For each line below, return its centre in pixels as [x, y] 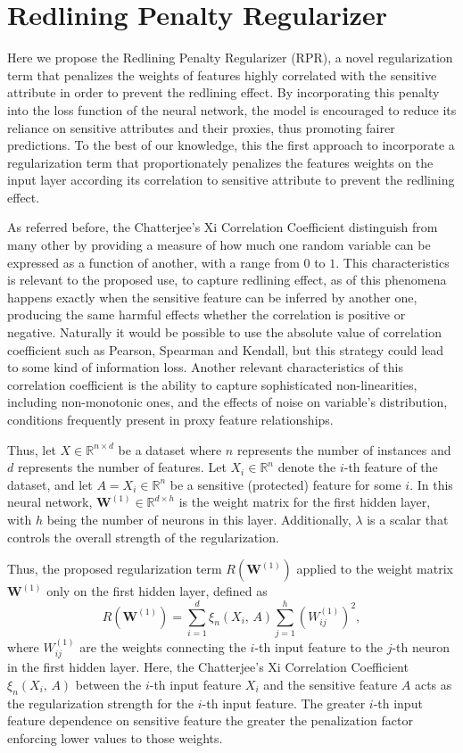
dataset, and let [50, 484]
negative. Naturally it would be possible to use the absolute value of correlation [224, 332]
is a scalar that [408, 519]
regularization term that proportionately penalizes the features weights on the [220, 162]
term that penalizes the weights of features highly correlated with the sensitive [222, 74]
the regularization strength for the [101, 703]
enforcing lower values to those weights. [115, 737]
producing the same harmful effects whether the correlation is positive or [207, 314]
